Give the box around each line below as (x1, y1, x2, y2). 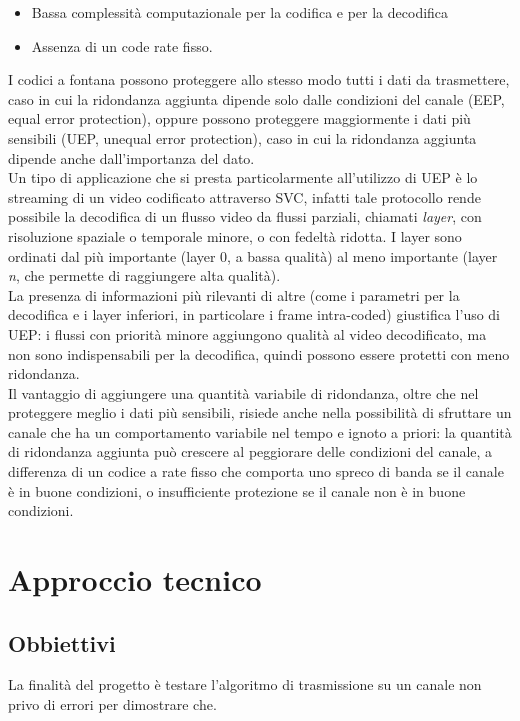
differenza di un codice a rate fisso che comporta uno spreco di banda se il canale (8, 461, 504, 482)
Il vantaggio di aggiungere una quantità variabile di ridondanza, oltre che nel (8, 382, 479, 403)
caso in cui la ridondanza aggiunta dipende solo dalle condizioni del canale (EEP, (8, 88, 505, 109)
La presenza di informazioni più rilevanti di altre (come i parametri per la (8, 284, 460, 305)
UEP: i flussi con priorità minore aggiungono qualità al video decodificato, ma (8, 323, 487, 344)
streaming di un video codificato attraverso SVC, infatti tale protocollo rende (8, 186, 481, 207)
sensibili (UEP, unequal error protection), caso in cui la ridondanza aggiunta (8, 127, 477, 148)
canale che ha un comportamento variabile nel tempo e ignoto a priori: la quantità (8, 421, 512, 442)
